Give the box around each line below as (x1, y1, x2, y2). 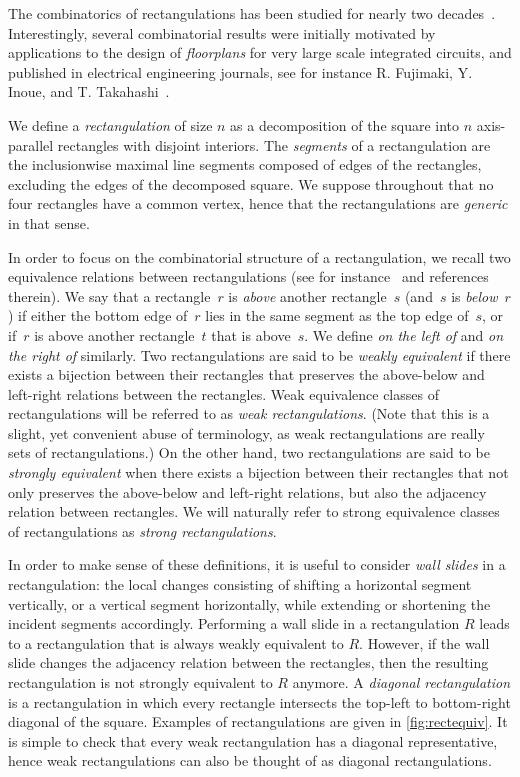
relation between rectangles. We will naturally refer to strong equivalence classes (8, 501, 500, 522)
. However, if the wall (359, 632, 490, 653)
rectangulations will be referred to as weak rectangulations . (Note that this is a (8, 403, 490, 424)
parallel (8, 134, 54, 155)
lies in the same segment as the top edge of (205, 305, 469, 326)
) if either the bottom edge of (8, 305, 188, 326)
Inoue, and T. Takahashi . (8, 81, 170, 102)
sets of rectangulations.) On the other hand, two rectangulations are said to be (8, 442, 490, 463)
